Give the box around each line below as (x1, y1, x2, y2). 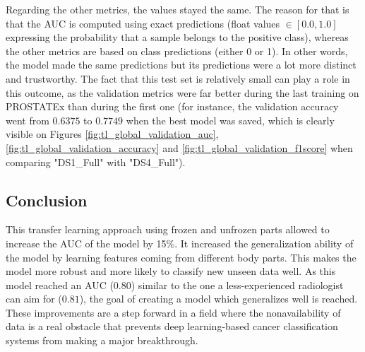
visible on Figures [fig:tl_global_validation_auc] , (6, 127, 219, 141)
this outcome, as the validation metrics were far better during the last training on (6, 85, 359, 100)
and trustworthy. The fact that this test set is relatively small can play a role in (6, 71, 350, 86)
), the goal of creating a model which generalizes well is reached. (79, 291, 358, 306)
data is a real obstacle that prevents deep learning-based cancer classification (6, 319, 338, 334)
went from (6, 112, 49, 127)
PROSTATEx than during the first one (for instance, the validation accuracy (6, 99, 339, 114)
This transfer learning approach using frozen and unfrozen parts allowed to (6, 222, 330, 237)
